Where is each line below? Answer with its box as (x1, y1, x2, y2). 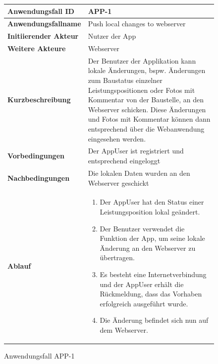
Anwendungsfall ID (7, 5, 74, 16)
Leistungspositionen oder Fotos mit (88, 84, 195, 95)
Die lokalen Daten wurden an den (88, 167, 190, 178)
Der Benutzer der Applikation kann (88, 55, 196, 66)
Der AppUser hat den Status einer (100, 197, 204, 207)
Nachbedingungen (7, 172, 70, 183)
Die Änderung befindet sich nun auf (100, 315, 209, 325)
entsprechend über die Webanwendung (88, 124, 205, 134)
